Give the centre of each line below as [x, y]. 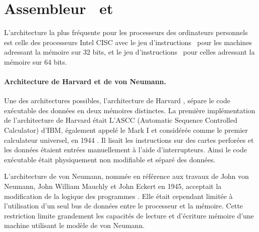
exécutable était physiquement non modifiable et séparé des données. [110, 159]
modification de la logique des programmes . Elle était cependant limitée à [118, 196]
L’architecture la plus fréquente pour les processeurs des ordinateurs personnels [126, 32]
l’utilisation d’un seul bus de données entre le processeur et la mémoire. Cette [123, 206]
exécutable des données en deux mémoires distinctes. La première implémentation [130, 110]
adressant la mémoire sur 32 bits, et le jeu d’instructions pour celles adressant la [129, 52]
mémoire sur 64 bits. [36, 61]
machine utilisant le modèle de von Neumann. [75, 225]
